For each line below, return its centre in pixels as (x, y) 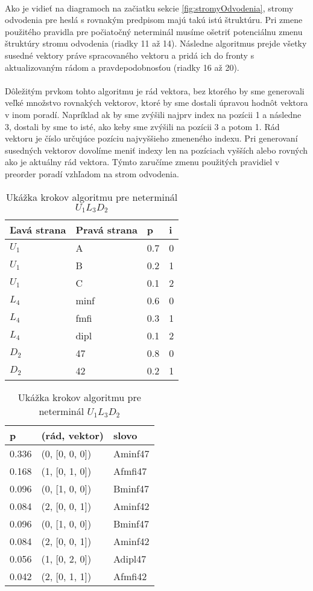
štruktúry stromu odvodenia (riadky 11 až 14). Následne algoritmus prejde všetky (156, 43)
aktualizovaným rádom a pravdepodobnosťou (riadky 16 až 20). (122, 67)
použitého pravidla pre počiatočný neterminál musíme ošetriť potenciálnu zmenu (154, 31)
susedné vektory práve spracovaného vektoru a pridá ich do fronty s (130, 55)
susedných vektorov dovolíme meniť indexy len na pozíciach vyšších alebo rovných (156, 150)
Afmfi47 (130, 471)
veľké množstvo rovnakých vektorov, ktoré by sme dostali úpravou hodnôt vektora (156, 103)
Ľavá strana (38, 230)
